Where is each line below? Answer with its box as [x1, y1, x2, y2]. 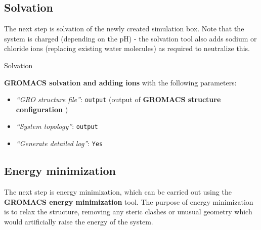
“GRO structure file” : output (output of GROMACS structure [16, 94, 221, 105]
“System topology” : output [16, 121, 98, 131]
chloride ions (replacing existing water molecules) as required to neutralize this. [4, 43, 250, 54]
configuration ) [16, 104, 68, 114]
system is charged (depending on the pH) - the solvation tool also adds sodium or [4, 33, 257, 43]
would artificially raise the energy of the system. [4, 216, 153, 226]
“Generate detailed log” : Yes [16, 138, 103, 149]
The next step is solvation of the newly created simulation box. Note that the [4, 23, 244, 34]
